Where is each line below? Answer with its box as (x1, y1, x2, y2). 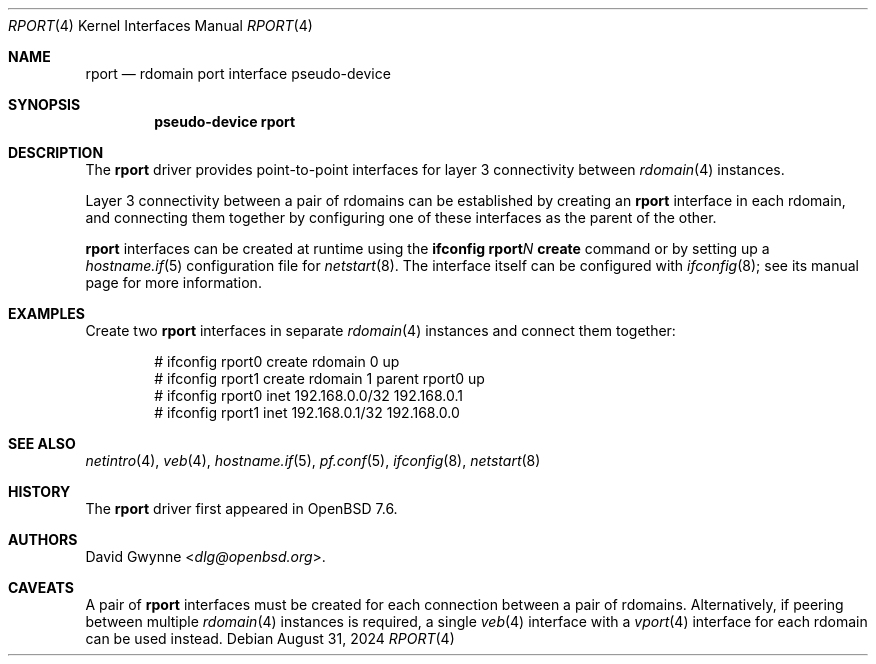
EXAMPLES (8, 305, 85, 322)
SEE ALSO (8, 435, 76, 452)
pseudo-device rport (154, 113, 296, 130)
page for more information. (85, 274, 262, 291)
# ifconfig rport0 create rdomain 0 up (154, 353, 400, 370)
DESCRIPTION (8, 144, 104, 161)
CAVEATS (8, 579, 74, 596)
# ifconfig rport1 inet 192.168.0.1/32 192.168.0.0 (154, 404, 460, 421)
